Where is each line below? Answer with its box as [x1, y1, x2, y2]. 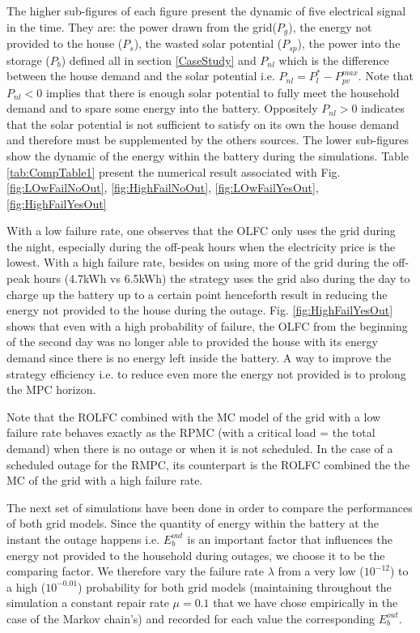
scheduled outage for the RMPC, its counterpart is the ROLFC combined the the [6, 456, 410, 473]
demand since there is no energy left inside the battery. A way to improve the [6, 349, 392, 366]
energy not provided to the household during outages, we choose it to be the [6, 546, 385, 563]
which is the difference [278, 51, 389, 68]
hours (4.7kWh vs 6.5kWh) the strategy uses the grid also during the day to [33, 270, 410, 287]
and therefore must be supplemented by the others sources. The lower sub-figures [6, 131, 409, 148]
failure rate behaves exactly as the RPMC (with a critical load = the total [6, 424, 375, 441]
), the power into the [297, 35, 401, 52]
